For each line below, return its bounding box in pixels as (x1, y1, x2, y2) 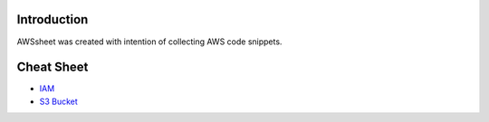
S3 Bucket (39, 96, 79, 107)
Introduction (16, 12, 89, 27)
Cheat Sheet (16, 60, 89, 75)
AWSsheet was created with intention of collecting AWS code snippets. (16, 36, 283, 47)
